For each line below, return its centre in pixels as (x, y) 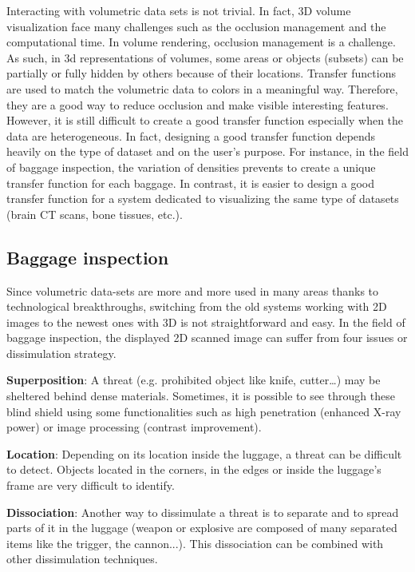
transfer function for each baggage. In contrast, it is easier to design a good (191, 183)
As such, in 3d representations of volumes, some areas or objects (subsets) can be (205, 57)
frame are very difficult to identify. (91, 485)
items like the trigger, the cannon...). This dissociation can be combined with (195, 543)
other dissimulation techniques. (82, 559)
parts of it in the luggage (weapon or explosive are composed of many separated (202, 528)
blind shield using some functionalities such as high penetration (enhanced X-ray (204, 411)
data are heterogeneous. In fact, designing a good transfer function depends (191, 135)
